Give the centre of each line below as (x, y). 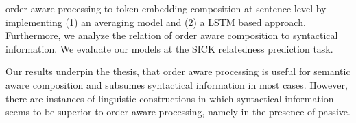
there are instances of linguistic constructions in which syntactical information (170, 98)
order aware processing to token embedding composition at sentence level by (166, 8)
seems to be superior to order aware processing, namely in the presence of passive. (178, 112)
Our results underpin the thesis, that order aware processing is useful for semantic (178, 71)
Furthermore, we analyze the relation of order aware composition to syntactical (172, 35)
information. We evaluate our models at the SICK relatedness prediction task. (169, 48)
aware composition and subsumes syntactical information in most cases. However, (177, 84)
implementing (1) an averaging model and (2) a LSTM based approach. (156, 22)
